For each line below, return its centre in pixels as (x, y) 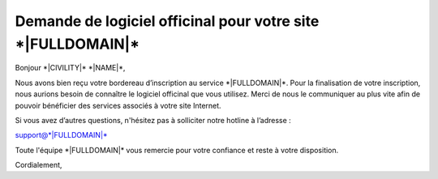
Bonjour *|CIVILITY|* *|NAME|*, (70, 68)
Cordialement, (39, 165)
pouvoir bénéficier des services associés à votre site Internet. (118, 105)
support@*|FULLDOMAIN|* (62, 135)
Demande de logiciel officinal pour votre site (167, 21)
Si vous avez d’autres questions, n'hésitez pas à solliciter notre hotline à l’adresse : (153, 120)
